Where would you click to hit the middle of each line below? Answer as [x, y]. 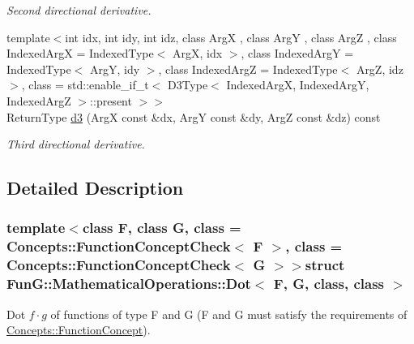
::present [111, 100]
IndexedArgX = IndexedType [80, 53]
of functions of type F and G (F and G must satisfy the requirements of [229, 314]
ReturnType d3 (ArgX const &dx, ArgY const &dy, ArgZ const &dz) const [194, 116]
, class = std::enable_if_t [85, 85]
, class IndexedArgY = [297, 53]
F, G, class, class [329, 284]
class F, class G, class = [162, 228]
